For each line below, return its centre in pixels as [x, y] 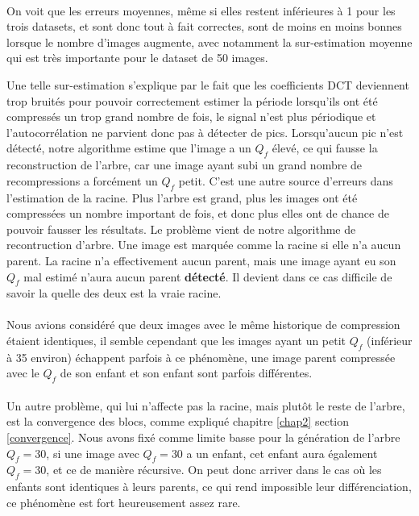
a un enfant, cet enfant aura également [282, 453]
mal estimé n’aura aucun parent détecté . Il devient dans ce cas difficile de [208, 276]
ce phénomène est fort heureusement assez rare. [124, 502]
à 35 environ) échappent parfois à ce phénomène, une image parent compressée [201, 357]
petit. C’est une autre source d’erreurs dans [286, 180]
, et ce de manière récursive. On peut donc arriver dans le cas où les [214, 470]
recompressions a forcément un [82, 180]
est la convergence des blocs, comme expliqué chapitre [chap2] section [178, 421]
